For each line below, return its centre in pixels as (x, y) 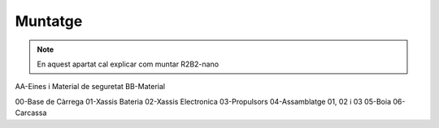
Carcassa (31, 113)
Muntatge (49, 21)
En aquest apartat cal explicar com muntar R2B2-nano (128, 64)
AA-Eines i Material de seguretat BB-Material (90, 87)
